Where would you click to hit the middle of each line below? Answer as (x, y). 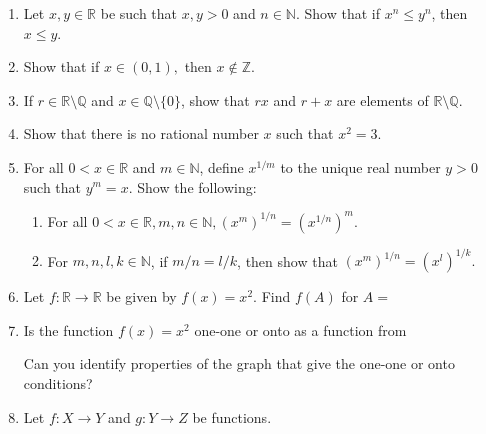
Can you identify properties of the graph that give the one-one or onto (239, 363)
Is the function (68, 329)
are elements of (382, 99)
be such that (139, 13)
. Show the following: (192, 186)
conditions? (58, 382)
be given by (141, 296)
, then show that (287, 260)
